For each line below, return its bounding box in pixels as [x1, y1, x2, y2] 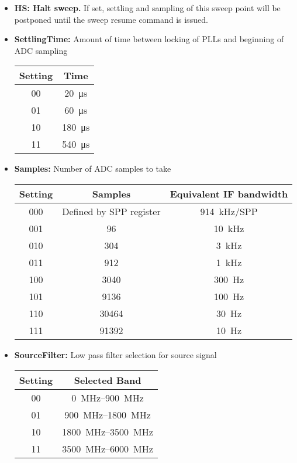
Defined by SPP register [62, 204, 161, 218]
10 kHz [213, 221, 244, 235]
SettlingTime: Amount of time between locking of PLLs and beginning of [14, 33, 284, 45]
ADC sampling [14, 44, 68, 56]
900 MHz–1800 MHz [64, 407, 151, 421]
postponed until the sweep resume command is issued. [14, 13, 208, 25]
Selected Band [74, 373, 141, 387]
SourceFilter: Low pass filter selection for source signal [14, 348, 217, 360]
